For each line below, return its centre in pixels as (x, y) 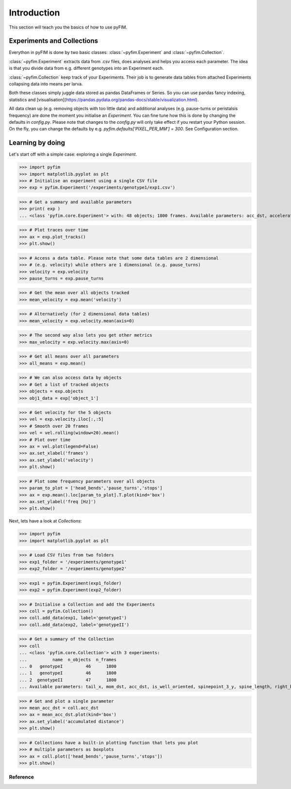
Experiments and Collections (54, 41)
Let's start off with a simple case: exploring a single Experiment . (73, 154)
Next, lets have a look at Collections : (45, 521)
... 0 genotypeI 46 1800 (68, 666)
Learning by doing (37, 143)
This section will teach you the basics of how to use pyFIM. (68, 27)
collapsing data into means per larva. (46, 84)
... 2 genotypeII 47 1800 (68, 680)
